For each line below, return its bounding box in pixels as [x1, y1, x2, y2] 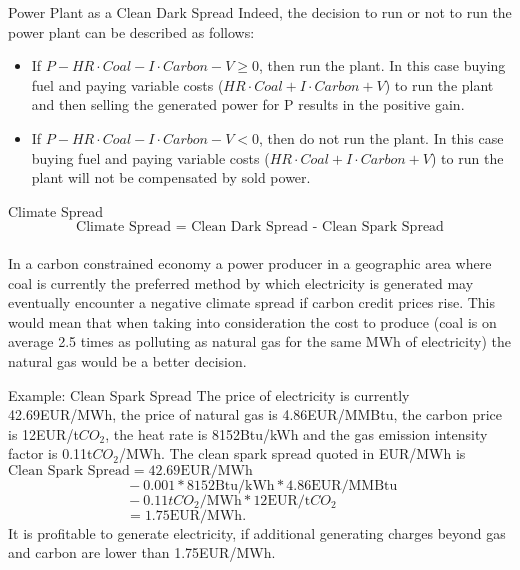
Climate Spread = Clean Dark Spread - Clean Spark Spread [76, 220, 444, 235]
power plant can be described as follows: [8, 21, 255, 42]
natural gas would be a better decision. [8, 350, 247, 371]
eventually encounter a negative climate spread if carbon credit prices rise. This [8, 292, 496, 313]
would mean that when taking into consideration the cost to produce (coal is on [8, 311, 497, 332]
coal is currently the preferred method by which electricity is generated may [8, 272, 474, 293]
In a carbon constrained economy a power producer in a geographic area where [8, 252, 492, 273]
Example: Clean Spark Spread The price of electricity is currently [8, 384, 410, 405]
